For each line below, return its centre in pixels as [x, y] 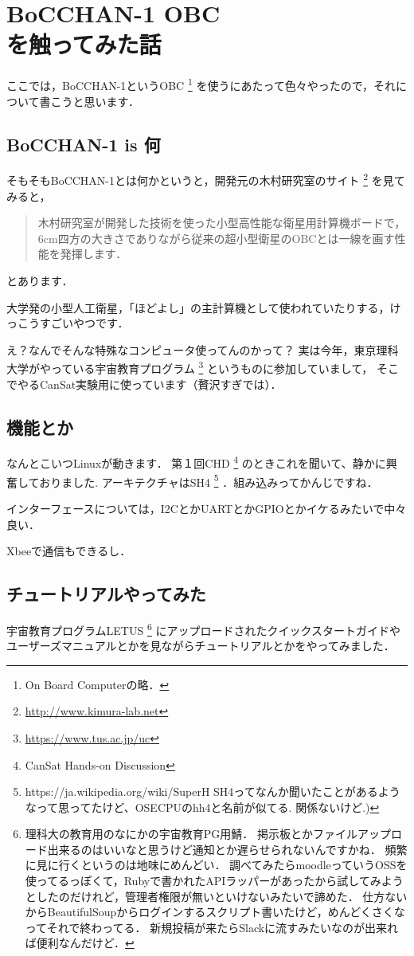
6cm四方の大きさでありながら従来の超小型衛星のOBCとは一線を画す [216, 238]
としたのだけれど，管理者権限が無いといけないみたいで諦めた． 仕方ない [216, 896]
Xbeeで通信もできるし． [69, 551]
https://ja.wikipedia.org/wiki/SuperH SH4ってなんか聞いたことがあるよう [213, 791]
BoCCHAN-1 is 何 [84, 144]
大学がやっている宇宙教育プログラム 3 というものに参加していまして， [190, 367]
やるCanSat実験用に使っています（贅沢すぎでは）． [149, 384]
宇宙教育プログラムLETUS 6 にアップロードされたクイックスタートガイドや [204, 629]
